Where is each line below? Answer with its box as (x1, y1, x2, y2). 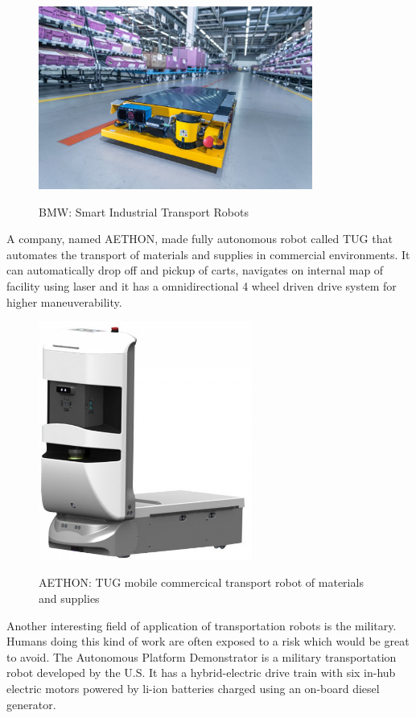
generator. (6, 695, 56, 712)
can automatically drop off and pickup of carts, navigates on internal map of (6, 262, 384, 279)
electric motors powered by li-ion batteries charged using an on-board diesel (6, 679, 380, 696)
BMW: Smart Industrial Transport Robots (39, 203, 249, 220)
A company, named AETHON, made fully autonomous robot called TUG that (6, 230, 393, 247)
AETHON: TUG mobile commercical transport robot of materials (39, 574, 364, 591)
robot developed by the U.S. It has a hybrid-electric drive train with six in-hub (6, 664, 396, 681)
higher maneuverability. (6, 293, 122, 310)
